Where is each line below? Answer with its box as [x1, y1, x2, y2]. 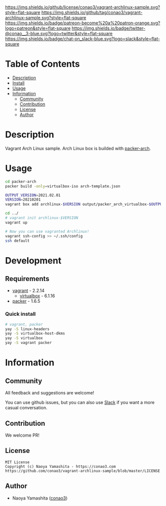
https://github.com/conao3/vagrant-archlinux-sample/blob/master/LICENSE [5, 468, 161, 473]
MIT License [5, 459, 30, 465]
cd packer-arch [5, 179, 37, 184]
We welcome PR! [5, 432, 40, 438]
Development [5, 255, 62, 266]
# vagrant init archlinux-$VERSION [5, 216, 79, 221]
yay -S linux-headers [5, 327, 50, 332]
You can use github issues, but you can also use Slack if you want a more [5, 399, 155, 405]
